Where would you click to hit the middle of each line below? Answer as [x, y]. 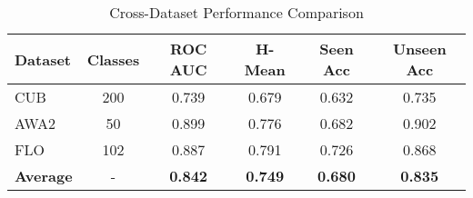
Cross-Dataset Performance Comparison [236, 12]
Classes [113, 59]
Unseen [419, 49]
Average [44, 176]
